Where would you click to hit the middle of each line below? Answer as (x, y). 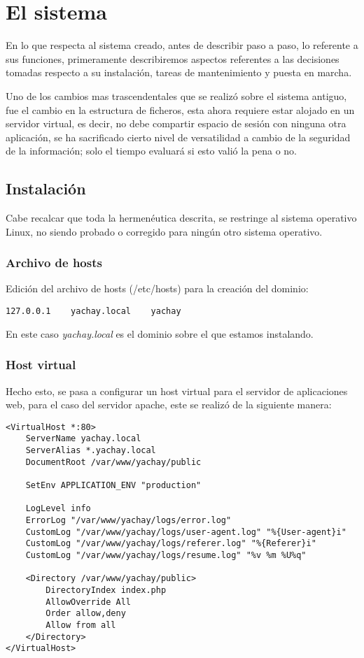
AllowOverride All (88, 602)
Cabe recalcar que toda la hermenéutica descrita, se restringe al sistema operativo (181, 218)
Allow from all (81, 625)
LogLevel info (58, 509)
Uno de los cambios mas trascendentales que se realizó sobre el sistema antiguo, (176, 95)
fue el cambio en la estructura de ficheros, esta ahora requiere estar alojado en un (180, 109)
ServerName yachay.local (83, 439)
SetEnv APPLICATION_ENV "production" (113, 486)
